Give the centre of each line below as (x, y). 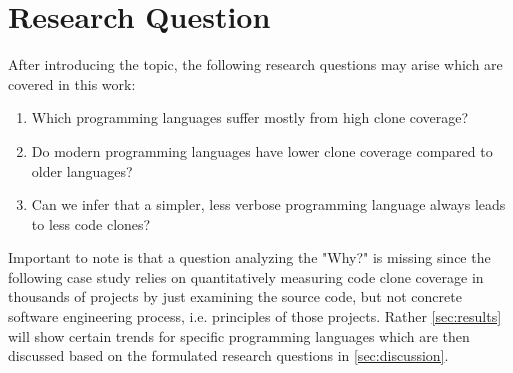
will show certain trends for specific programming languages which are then (239, 335)
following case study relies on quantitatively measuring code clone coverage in (246, 276)
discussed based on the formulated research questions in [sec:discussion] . (228, 355)
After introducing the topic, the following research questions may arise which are (255, 64)
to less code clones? (91, 223)
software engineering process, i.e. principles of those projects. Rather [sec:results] (255, 316)
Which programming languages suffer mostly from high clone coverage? (250, 117)
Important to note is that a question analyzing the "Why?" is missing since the (249, 257)
